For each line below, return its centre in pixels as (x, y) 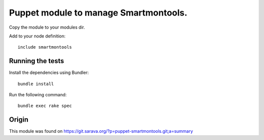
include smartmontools (45, 47)
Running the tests (37, 61)
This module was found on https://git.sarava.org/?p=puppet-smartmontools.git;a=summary (101, 131)
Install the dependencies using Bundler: (49, 72)
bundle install (36, 84)
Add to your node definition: (37, 36)
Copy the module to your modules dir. (47, 27)
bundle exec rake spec (45, 106)
